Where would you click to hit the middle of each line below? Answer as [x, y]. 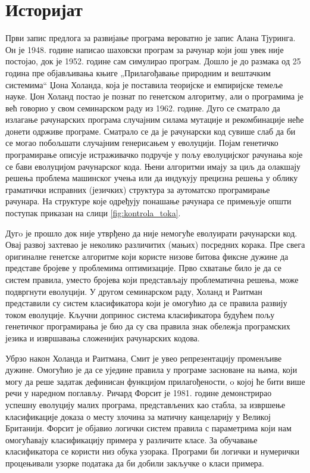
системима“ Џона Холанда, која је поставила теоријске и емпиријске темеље [144, 84]
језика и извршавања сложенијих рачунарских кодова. [103, 337]
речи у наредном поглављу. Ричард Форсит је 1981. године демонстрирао [139, 393]
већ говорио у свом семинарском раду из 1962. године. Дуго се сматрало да [143, 108]
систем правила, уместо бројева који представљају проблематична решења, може [152, 279]
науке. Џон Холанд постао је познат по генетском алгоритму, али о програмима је [155, 96]
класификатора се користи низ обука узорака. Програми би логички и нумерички [153, 451]
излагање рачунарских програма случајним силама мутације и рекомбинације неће [155, 119]
